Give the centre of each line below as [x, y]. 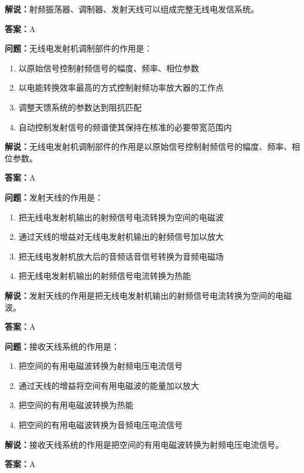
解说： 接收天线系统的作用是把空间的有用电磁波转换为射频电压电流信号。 [144, 444]
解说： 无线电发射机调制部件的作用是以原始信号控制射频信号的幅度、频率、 [148, 146]
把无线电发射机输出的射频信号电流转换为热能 [105, 276]
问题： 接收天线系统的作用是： [62, 346]
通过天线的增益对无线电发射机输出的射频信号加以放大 [121, 236]
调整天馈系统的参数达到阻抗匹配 [80, 107]
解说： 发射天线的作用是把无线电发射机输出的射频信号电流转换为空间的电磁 [148, 295]
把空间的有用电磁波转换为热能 [76, 405]
